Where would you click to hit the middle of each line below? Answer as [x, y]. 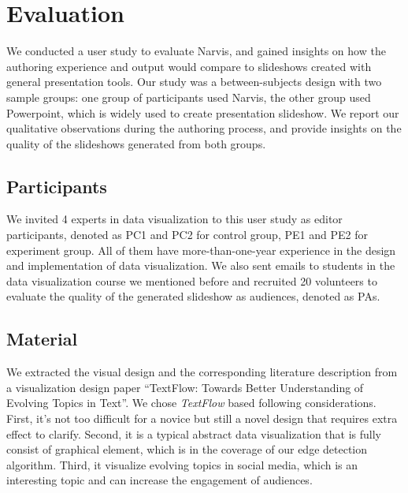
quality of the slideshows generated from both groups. [136, 143]
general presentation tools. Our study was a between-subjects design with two [194, 82]
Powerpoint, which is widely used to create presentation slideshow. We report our [203, 112]
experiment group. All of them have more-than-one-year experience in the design [201, 250]
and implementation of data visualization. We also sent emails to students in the [201, 265]
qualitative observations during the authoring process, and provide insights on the [204, 128]
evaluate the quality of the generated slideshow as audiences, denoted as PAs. [193, 296]
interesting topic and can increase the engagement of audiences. [159, 480]
